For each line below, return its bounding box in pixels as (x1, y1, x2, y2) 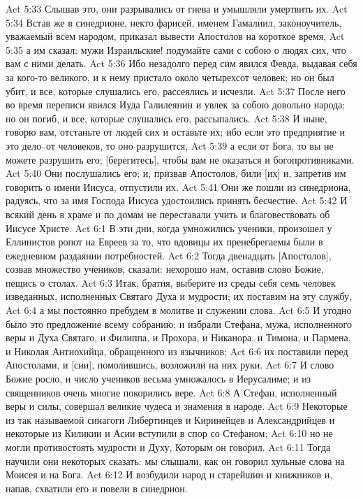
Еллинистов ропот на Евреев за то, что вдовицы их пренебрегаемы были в (6, 234, 323, 249)
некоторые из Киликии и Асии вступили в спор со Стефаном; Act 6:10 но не (6, 426, 333, 441)
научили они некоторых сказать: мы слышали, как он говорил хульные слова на (6, 453, 345, 468)
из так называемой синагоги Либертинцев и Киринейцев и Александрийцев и (6, 412, 335, 427)
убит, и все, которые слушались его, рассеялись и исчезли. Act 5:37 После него (6, 83, 346, 98)
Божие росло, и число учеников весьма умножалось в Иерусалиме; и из (6, 371, 311, 386)
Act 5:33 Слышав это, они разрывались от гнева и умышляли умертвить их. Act (6, 1, 348, 15)
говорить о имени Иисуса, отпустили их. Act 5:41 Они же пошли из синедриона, (6, 179, 351, 194)
